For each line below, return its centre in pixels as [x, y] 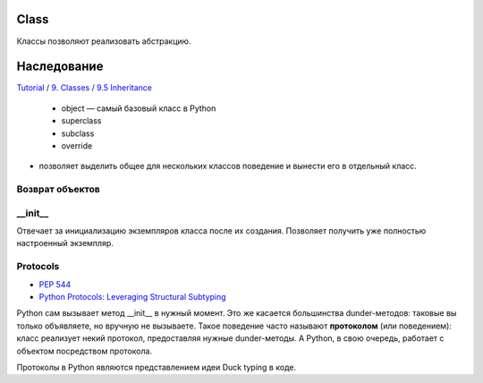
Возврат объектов [58, 190]
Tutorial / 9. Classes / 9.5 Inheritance [84, 88]
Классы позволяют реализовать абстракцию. [104, 41]
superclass [81, 121]
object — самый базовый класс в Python [139, 108]
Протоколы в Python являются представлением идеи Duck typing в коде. [157, 367]
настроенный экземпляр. [65, 243]
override [77, 145]
